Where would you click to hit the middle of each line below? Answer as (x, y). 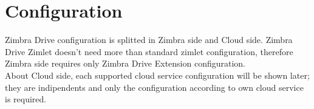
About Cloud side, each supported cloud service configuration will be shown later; (157, 75)
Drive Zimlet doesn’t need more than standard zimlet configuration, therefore (149, 51)
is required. (26, 99)
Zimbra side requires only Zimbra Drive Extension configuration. (125, 63)
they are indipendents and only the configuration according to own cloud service (154, 87)
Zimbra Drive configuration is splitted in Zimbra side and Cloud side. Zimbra (149, 40)
